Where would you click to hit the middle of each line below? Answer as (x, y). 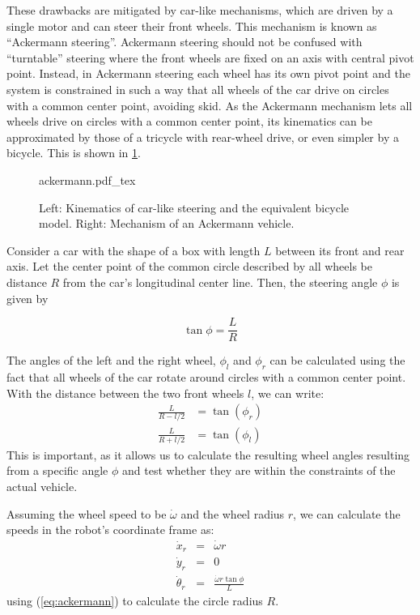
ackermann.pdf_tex (87, 179)
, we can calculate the (347, 513)
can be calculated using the (337, 360)
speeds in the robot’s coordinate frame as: (110, 530)
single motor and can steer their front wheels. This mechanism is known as (192, 26)
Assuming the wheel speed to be (87, 513)
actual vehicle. (42, 487)
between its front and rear (340, 250)
